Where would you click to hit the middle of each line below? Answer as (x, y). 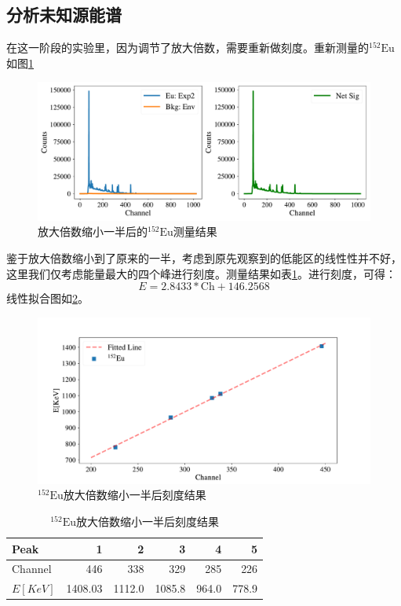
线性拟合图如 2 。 (47, 298)
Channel (32, 569)
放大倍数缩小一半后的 (93, 231)
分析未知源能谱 (64, 15)
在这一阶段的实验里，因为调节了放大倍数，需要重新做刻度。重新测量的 (188, 48)
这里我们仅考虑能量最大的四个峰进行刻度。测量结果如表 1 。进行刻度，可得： (201, 273)
